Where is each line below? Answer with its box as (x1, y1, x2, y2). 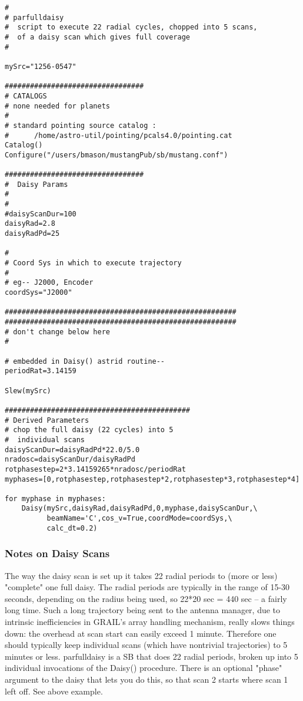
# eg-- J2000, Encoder (5, 278, 94, 287)
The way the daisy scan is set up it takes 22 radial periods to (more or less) (5, 569, 278, 581)
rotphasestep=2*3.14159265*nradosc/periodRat (5, 465, 186, 473)
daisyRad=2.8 (5, 219, 55, 228)
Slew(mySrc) (5, 386, 51, 395)
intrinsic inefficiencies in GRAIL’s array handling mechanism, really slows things (5, 616, 295, 628)
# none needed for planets (5, 101, 110, 110)
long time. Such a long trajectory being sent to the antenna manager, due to (5, 604, 281, 616)
